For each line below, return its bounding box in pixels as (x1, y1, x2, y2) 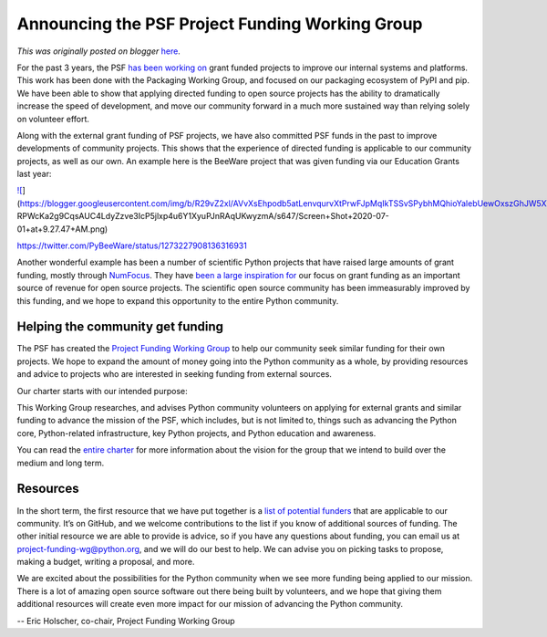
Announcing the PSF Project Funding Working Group (16, 14, 423, 34)
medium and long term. (16, 457, 105, 468)
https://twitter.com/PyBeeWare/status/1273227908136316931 (16, 240, 248, 251)
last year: (16, 169, 52, 180)
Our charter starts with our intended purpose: (16, 385, 188, 396)
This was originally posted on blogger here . (16, 46, 181, 57)
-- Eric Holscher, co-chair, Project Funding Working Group (16, 615, 236, 626)
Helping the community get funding (16, 319, 223, 335)
